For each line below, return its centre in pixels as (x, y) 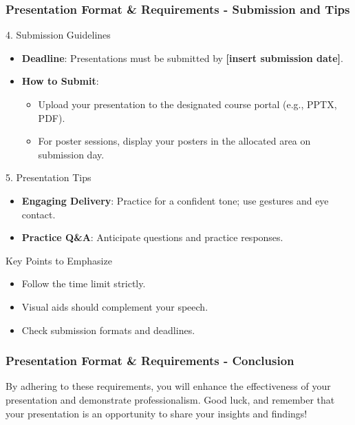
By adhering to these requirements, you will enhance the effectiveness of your (168, 386)
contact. (39, 214)
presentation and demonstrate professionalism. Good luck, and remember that (170, 399)
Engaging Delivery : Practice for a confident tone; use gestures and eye (175, 200)
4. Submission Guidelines (58, 35)
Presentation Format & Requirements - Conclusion (150, 361)
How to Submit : (60, 81)
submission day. (71, 154)
